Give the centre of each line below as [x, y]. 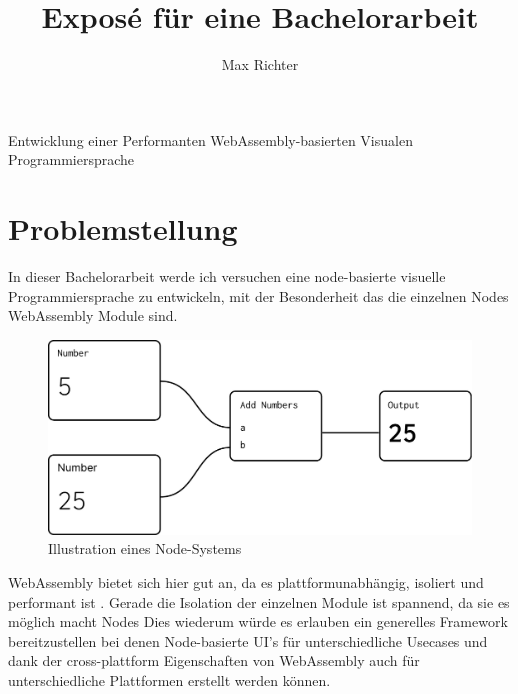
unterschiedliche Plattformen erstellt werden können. [169, 679]
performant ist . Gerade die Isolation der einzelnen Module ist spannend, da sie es [259, 601]
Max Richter [260, 64]
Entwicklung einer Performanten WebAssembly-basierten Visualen [210, 139]
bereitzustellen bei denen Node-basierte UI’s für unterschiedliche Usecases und [248, 640]
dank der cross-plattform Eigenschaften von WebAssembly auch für [214, 660]
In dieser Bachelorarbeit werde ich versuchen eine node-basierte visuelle [227, 276]
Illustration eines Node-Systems [145, 548]
